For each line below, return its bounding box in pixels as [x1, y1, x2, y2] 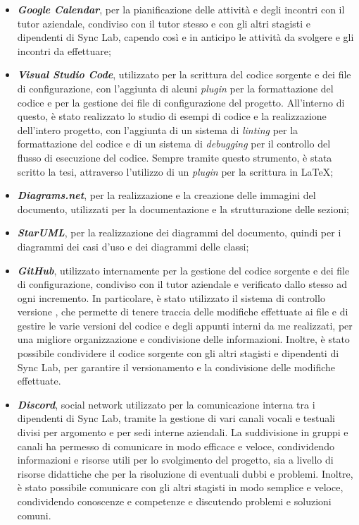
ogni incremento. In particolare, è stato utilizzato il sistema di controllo [17, 290, 325, 305]
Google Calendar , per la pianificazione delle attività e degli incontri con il [17, 2, 345, 16]
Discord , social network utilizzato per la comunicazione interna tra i [17, 397, 315, 411]
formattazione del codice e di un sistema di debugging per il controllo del [17, 136, 331, 151]
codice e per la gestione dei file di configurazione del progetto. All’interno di [17, 95, 345, 109]
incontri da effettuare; [17, 43, 111, 58]
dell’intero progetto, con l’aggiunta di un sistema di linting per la [17, 122, 298, 137]
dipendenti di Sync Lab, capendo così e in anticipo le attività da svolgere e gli [17, 30, 354, 44]
